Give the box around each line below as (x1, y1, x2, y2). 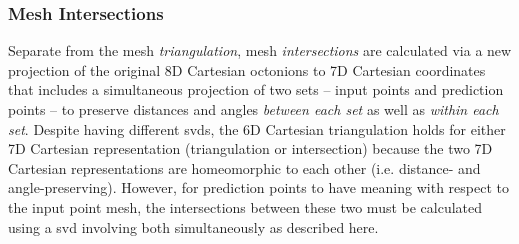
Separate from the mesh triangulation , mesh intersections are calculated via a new (8, 40, 512, 61)
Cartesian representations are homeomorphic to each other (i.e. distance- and (8, 157, 481, 178)
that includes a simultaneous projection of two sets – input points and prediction (8, 79, 504, 100)
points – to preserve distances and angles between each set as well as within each (8, 99, 499, 119)
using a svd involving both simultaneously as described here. (8, 216, 379, 237)
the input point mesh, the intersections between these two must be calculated (8, 196, 483, 217)
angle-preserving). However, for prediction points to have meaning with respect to (8, 177, 509, 198)
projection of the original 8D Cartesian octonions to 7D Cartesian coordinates (8, 59, 486, 80)
